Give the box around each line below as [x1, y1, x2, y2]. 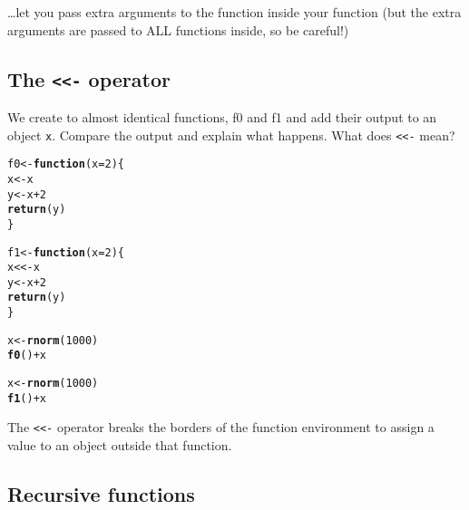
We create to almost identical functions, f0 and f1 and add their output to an [7, 107, 437, 126]
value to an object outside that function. [7, 436, 232, 455]
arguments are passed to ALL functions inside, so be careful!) [7, 20, 349, 39]
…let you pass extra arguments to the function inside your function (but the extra [7, 3, 462, 21]
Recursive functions [7, 480, 195, 508]
